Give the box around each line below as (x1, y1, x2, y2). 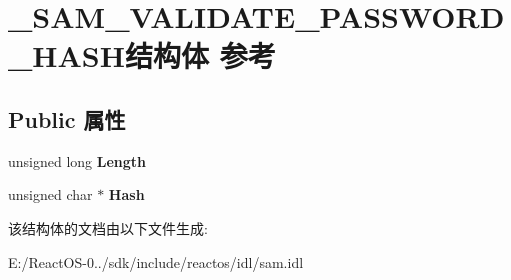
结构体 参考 (124, 35, 276, 76)
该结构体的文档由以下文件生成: (8, 217, 208, 238)
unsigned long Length (8, 150, 147, 171)
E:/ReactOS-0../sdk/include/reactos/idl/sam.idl (8, 251, 304, 272)
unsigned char (8, 184, 93, 205)
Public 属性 (8, 103, 126, 134)
